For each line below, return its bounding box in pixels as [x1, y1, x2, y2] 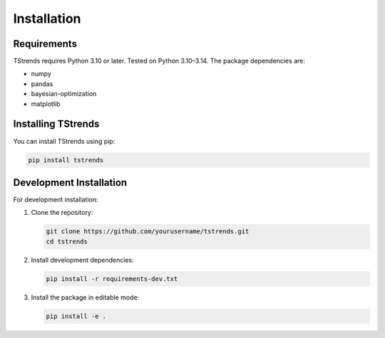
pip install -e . [46, 312, 107, 320]
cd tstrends [46, 237, 88, 245]
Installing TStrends [13, 118, 100, 130]
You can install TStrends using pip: [13, 137, 115, 145]
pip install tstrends [28, 156, 104, 164]
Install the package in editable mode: [31, 292, 140, 302]
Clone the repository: [31, 208, 93, 217]
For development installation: [13, 196, 98, 204]
